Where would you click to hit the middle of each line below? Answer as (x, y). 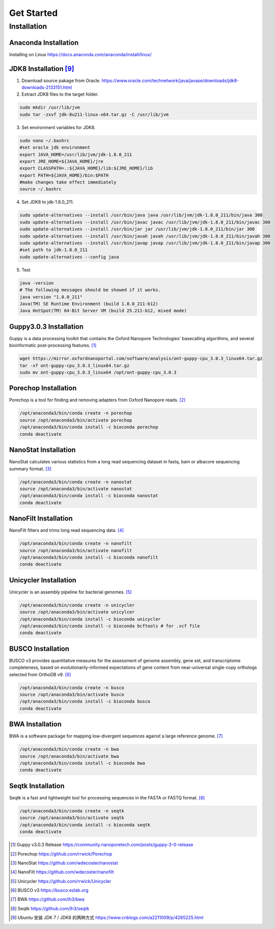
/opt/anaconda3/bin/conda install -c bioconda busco (85, 702)
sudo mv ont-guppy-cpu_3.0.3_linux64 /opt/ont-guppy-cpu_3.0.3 (98, 372)
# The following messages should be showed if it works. (90, 290)
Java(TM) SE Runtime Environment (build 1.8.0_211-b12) (89, 304)
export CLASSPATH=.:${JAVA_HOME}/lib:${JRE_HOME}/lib (86, 168)
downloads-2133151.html (47, 87)
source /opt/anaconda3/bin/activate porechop (76, 420)
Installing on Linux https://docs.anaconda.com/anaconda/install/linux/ (81, 54)
